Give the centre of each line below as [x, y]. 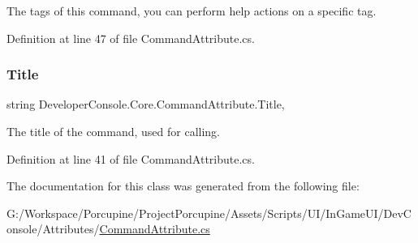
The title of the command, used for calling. [114, 131]
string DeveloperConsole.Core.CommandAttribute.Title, [146, 104]
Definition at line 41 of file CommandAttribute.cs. [131, 158]
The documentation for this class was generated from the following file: [183, 186]
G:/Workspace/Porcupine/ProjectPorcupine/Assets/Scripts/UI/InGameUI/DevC [209, 213]
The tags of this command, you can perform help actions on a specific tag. [192, 11]
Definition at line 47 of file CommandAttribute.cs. [131, 38]
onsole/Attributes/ [53, 229]
